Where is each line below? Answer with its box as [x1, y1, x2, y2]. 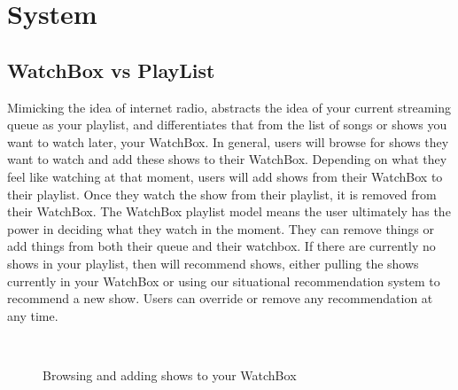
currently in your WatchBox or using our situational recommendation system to [7, 271, 440, 290]
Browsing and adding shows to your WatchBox [43, 365, 297, 384]
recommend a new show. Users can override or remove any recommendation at [7, 289, 433, 308]
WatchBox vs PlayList [7, 56, 215, 83]
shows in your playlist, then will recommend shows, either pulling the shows [7, 253, 419, 272]
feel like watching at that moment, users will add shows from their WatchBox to [7, 167, 443, 185]
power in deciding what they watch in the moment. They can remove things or [7, 219, 434, 238]
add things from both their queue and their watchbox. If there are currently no [7, 237, 436, 255]
